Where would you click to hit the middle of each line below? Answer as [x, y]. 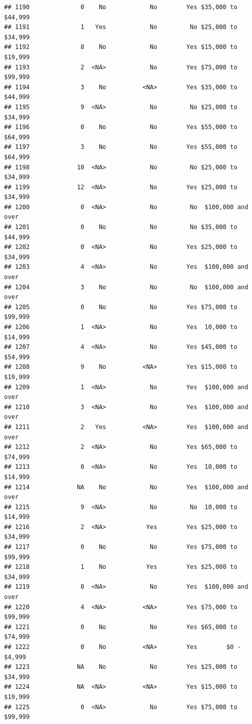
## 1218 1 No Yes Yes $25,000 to [121, 567]
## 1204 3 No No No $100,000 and [126, 287]
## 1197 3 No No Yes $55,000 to [121, 147]
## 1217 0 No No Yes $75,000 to [121, 547]
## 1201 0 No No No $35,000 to [121, 227]
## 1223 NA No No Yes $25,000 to [121, 667]
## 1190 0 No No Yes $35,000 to [121, 7]
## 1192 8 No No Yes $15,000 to [121, 47]
